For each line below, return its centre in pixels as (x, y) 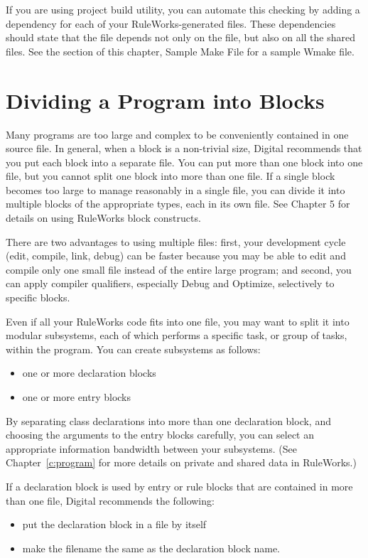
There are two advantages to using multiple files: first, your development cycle (176, 241)
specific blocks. (38, 297)
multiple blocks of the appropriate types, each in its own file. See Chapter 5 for (178, 204)
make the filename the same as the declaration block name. (151, 548)
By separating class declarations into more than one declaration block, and (168, 420)
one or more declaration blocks (89, 373)
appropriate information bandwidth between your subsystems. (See (152, 448)
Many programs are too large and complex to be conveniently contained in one (177, 134)
